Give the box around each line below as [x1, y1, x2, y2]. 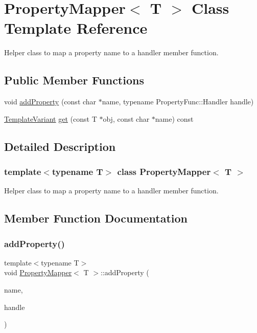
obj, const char [103, 113, 150, 124]
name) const [155, 113, 194, 124]
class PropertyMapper [117, 165, 211, 177]
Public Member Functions [4, 72, 144, 88]
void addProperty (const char [4, 96, 97, 107]
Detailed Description [4, 138, 116, 154]
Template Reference [4, 17, 148, 38]
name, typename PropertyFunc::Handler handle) [102, 96, 254, 107]
